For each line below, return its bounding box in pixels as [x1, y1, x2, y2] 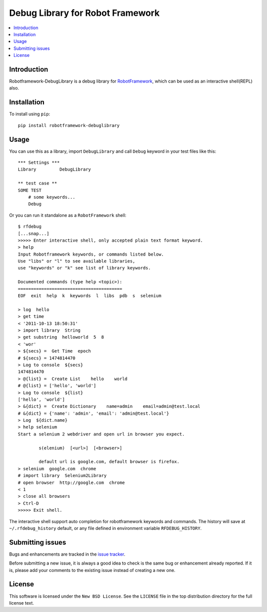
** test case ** [18, 180, 57, 186]
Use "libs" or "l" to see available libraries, [18, 259, 135, 264]
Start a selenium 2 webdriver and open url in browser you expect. [18, 431, 185, 437]
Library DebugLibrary [18, 167, 91, 173]
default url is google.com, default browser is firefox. [39, 459, 180, 465]
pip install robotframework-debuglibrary [18, 123, 120, 128]
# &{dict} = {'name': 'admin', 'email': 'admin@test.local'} [18, 410, 169, 416]
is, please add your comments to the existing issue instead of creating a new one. [9, 567, 176, 573]
